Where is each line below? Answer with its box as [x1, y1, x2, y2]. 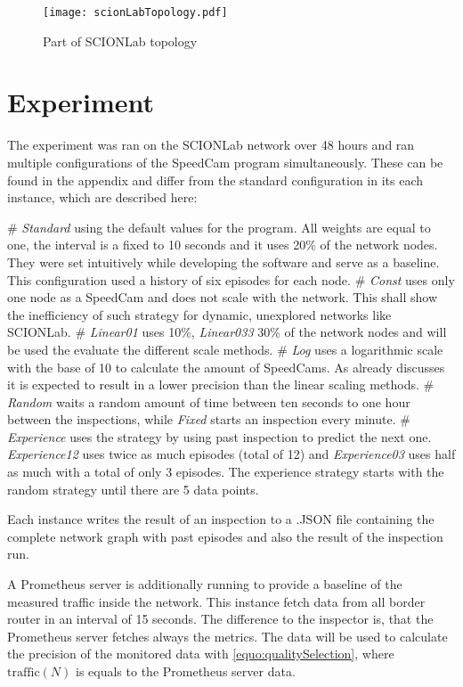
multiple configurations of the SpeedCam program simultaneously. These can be [7, 152, 443, 171]
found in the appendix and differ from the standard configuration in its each [7, 170, 424, 189]
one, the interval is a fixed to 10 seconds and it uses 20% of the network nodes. [7, 235, 438, 254]
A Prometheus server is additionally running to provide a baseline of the [7, 575, 402, 593]
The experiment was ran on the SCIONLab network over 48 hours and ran [7, 135, 415, 154]
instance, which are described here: [7, 188, 198, 207]
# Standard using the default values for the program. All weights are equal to [7, 217, 431, 236]
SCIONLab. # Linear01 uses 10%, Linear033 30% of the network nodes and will [7, 323, 447, 341]
